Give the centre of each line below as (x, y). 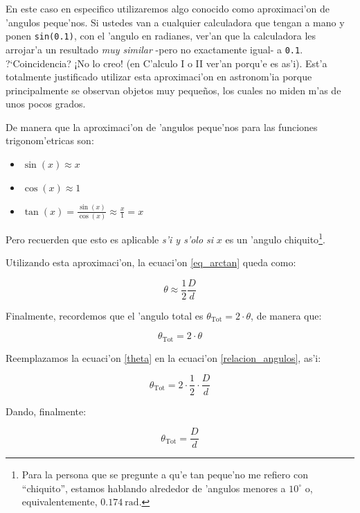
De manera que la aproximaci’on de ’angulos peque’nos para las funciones (162, 127)
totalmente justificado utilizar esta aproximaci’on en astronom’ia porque (159, 77)
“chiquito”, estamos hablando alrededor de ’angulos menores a (154, 488)
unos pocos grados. (46, 104)
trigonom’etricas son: (50, 140)
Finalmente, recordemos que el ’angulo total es (105, 315)
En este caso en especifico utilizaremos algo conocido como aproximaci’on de (168, 8)
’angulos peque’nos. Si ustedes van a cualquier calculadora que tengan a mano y (175, 22)
